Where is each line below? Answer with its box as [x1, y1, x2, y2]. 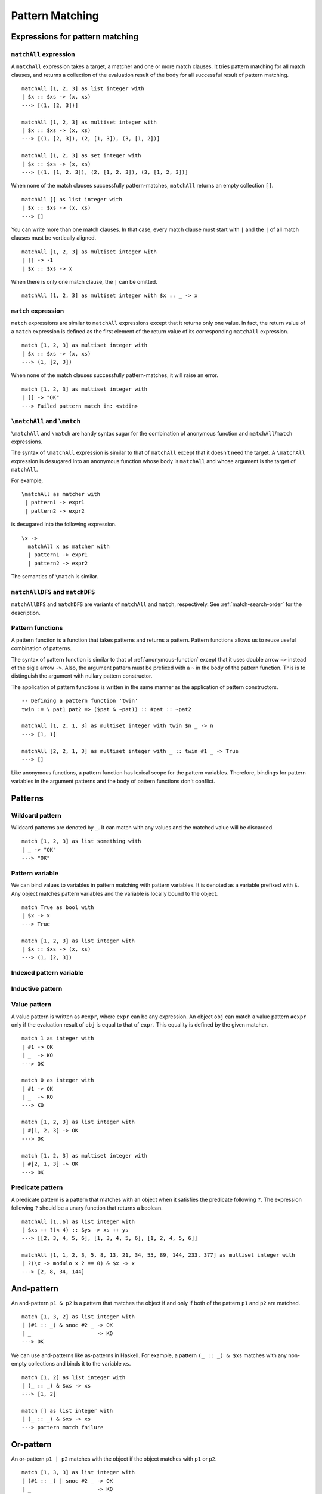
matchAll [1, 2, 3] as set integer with [21, 152, 141, 159]
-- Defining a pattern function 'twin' [21, 697, 138, 705]
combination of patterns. [11, 645, 72, 652]
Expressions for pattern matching [11, 32, 139, 42]
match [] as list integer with [21, 1407, 113, 1415]
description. [11, 609, 41, 616]
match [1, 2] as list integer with [21, 1374, 126, 1380]
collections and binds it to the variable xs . [27, 1360, 131, 1367]
